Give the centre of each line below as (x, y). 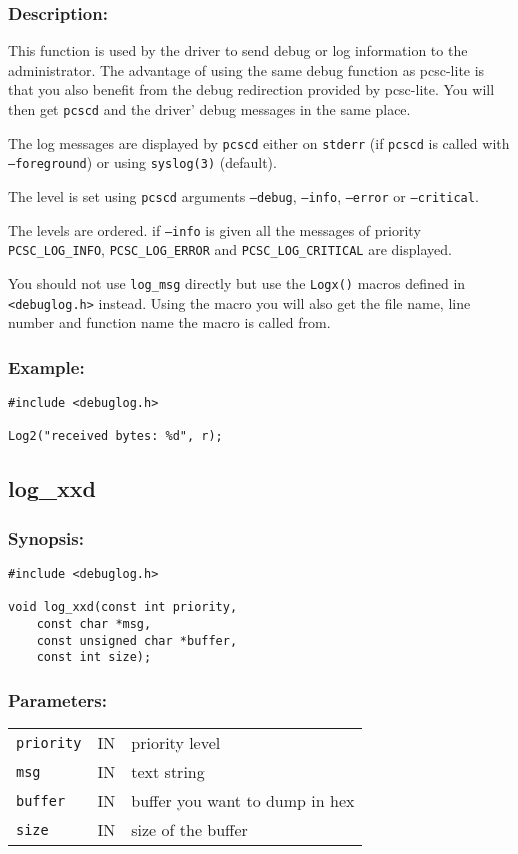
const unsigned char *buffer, (137, 640)
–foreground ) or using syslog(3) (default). (142, 162)
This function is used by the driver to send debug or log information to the (238, 50)
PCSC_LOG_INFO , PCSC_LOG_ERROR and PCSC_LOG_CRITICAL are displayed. (230, 249)
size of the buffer (189, 830)
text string (168, 772)
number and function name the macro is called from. (169, 322)
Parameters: (58, 699)
